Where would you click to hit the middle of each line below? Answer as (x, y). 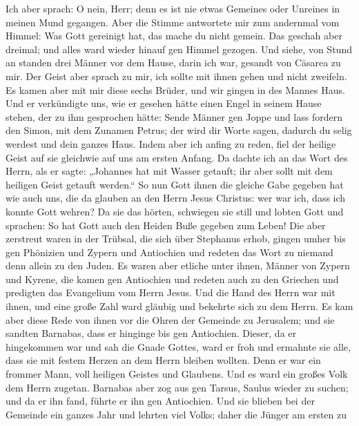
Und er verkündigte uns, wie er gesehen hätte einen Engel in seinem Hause (164, 103)
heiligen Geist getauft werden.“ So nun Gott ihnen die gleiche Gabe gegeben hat (175, 184)
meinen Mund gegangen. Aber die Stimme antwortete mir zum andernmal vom (173, 22)
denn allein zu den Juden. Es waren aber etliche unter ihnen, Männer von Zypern (178, 265)
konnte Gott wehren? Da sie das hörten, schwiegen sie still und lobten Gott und (175, 211)
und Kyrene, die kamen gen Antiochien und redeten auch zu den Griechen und (172, 279)
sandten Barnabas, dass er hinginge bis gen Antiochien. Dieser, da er (151, 333)
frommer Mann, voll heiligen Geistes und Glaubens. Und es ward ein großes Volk (177, 374)
